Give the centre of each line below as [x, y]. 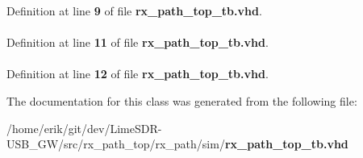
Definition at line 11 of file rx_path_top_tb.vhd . [138, 42]
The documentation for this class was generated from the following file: [182, 100]
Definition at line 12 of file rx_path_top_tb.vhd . [138, 74]
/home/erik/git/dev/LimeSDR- [84, 128]
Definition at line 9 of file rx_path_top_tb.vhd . [134, 10]
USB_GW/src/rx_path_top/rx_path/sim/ [116, 144]
